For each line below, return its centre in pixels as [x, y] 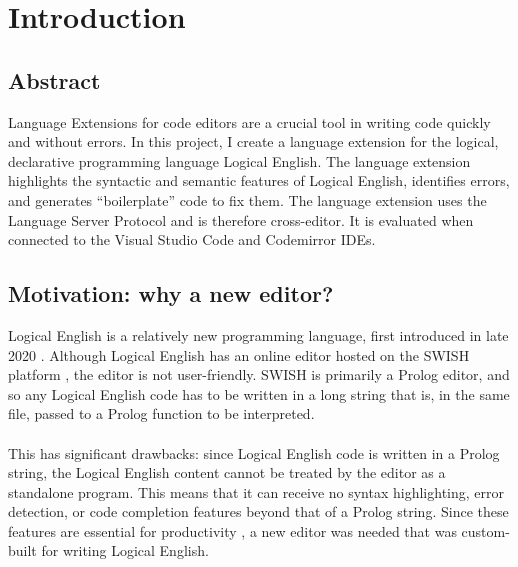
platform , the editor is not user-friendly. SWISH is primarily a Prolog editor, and [259, 374]
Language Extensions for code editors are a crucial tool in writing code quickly [249, 121]
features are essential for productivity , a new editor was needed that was [232, 530]
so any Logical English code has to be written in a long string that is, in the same [259, 393]
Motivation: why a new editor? [171, 293]
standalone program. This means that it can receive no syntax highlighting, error [256, 491]
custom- [485, 530]
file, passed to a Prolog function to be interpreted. [161, 413]
